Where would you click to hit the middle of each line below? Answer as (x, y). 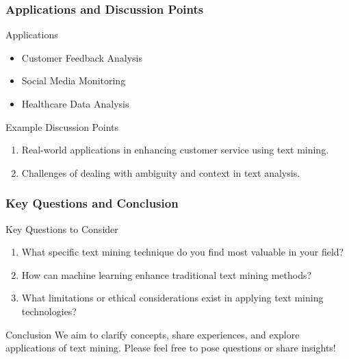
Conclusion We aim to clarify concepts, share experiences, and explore (153, 334)
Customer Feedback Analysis (82, 57)
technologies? (49, 311)
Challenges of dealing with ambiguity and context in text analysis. (161, 172)
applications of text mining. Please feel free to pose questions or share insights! (171, 348)
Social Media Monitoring (74, 81)
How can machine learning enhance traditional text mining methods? (167, 274)
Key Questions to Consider (62, 228)
